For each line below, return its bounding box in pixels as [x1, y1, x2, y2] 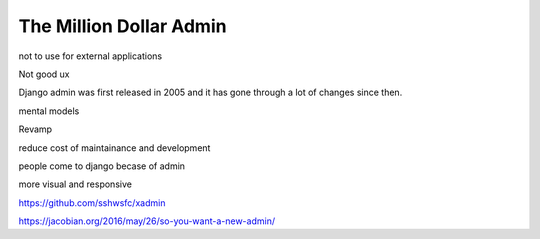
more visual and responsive [18, 178, 132, 190]
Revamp [18, 123, 53, 135]
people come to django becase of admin [18, 160, 185, 172]
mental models [18, 105, 80, 117]
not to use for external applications [18, 50, 163, 62]
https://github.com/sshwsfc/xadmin [18, 196, 166, 209]
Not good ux [18, 68, 70, 80]
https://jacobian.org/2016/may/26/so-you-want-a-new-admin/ [18, 215, 275, 227]
